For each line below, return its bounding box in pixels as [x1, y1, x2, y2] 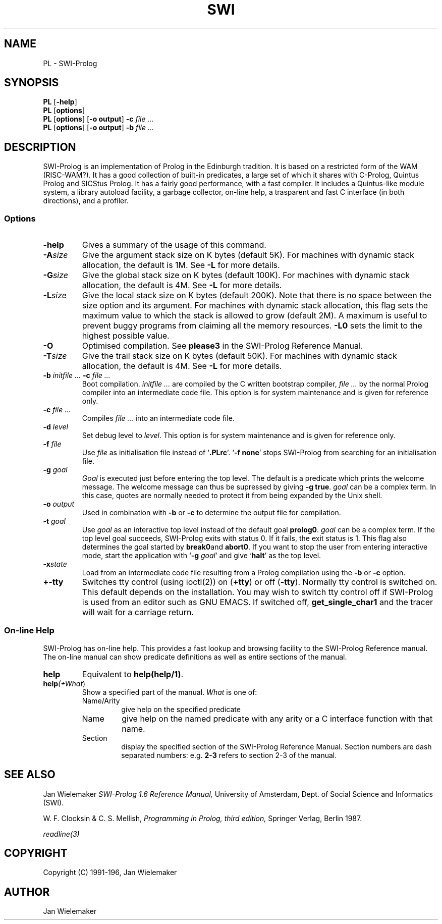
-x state [43, 560, 67, 569]
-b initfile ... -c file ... [43, 371, 111, 380]
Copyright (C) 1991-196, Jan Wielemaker [43, 868, 177, 877]
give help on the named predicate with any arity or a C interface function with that [122, 713, 433, 724]
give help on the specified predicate [121, 704, 241, 714]
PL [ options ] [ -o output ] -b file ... [43, 123, 154, 132]
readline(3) [43, 829, 80, 838]
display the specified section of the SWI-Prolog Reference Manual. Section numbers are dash [121, 742, 432, 751]
